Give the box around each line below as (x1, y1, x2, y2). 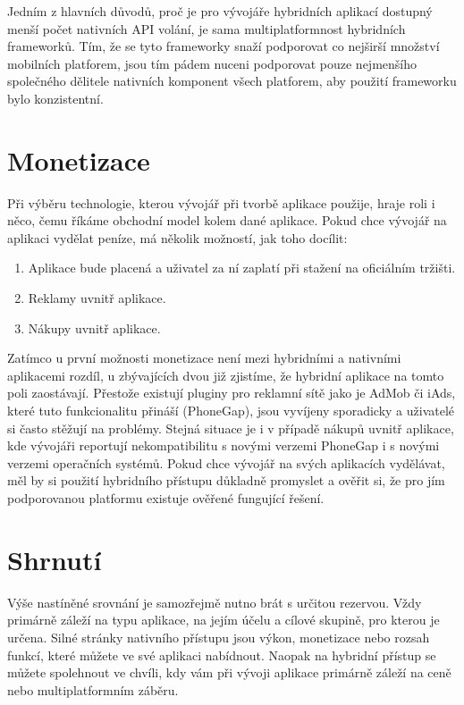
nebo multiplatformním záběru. (7, 680, 179, 699)
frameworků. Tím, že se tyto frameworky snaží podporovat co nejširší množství (7, 37, 440, 55)
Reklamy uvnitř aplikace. (28, 289, 166, 307)
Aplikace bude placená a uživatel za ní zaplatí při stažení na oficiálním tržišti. (28, 258, 456, 277)
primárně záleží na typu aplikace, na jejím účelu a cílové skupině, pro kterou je (7, 610, 440, 629)
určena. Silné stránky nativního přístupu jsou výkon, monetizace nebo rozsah (7, 627, 430, 646)
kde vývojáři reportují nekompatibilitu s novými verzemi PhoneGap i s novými (7, 436, 440, 455)
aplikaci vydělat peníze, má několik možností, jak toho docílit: (7, 228, 348, 247)
